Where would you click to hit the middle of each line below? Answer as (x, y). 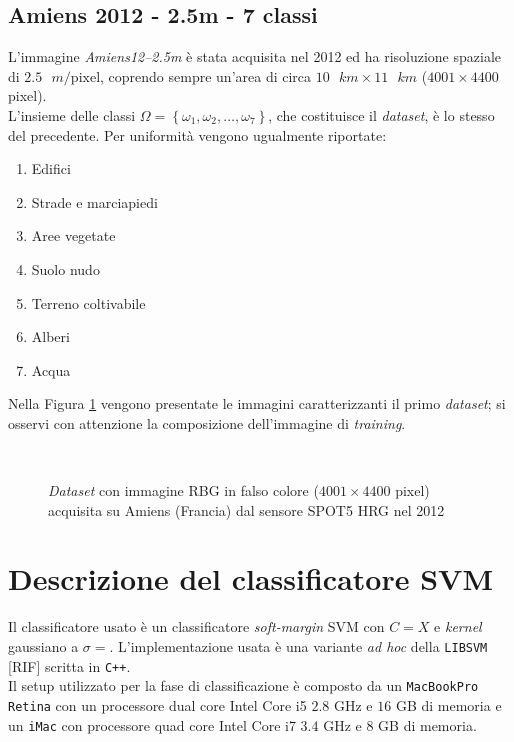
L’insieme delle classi (72, 114)
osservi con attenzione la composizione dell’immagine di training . (207, 422)
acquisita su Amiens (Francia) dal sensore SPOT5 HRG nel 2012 (246, 509)
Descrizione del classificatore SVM (250, 578)
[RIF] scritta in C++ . (69, 665)
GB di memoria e (448, 704)
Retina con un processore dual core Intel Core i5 (157, 704)
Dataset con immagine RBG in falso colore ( (183, 490)
